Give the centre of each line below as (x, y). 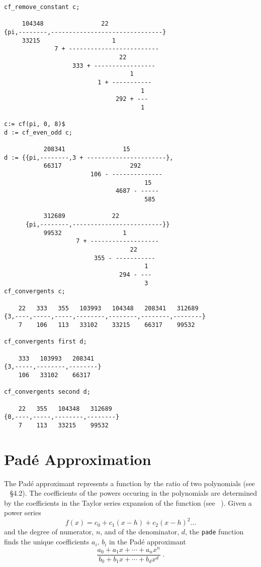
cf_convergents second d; (47, 392)
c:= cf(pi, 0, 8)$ (35, 124)
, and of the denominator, (140, 532)
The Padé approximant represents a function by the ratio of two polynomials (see (129, 483)
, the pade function (214, 532)
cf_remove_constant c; (42, 7)
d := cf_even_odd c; (38, 132)
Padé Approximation (78, 459)
